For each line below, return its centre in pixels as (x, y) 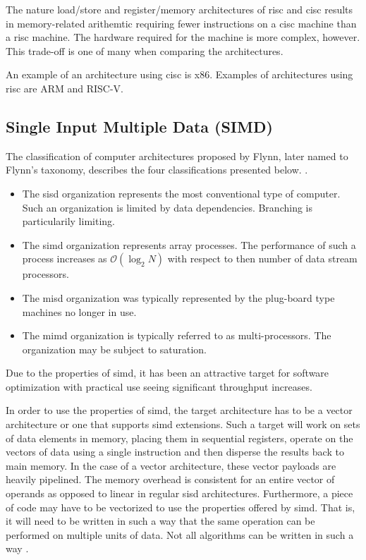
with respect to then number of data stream (262, 258)
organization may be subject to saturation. (114, 349)
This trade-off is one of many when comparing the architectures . (145, 50)
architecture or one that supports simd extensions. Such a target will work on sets (183, 424)
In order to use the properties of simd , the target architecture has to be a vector (179, 410)
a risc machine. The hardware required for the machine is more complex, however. (183, 37)
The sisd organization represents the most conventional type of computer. (181, 193)
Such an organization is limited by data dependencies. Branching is (167, 207)
